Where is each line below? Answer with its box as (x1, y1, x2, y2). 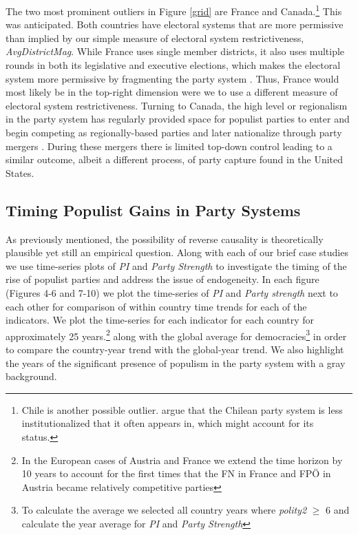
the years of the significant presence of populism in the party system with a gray (6, 355, 346, 370)
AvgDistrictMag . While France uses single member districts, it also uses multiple (6, 44, 345, 59)
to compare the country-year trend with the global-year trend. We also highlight (6, 342, 344, 356)
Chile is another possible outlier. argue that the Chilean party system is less (21, 402, 343, 417)
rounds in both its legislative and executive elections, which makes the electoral (6, 58, 341, 72)
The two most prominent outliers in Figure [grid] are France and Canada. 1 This (6, 2, 342, 18)
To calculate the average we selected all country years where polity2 (21, 503, 307, 517)
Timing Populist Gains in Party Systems (6, 199, 301, 220)
